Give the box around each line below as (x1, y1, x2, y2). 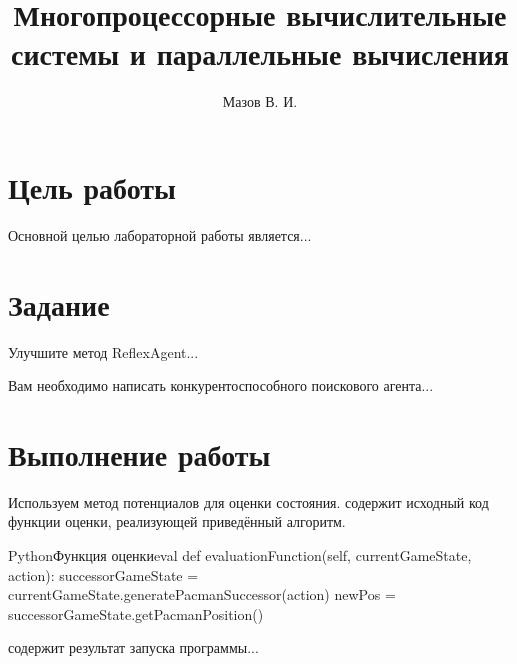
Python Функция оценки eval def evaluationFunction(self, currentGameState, (8, 545, 472, 566)
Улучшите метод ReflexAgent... (8, 341, 199, 362)
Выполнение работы (8, 433, 271, 474)
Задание (8, 283, 110, 324)
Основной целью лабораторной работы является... (8, 224, 312, 245)
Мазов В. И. (222, 91, 298, 112)
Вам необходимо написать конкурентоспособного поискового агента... (8, 375, 434, 396)
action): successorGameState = (8, 564, 199, 585)
